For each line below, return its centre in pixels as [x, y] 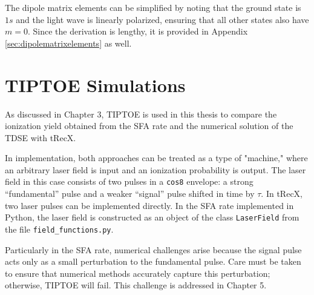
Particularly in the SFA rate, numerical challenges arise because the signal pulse [153, 249]
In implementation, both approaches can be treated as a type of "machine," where [156, 158]
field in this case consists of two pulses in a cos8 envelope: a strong [129, 181]
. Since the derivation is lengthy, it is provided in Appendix [138, 31]
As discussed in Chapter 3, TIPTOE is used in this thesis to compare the [141, 114]
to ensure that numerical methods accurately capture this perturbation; [138, 273]
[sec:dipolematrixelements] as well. [68, 43]
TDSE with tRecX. [41, 137]
